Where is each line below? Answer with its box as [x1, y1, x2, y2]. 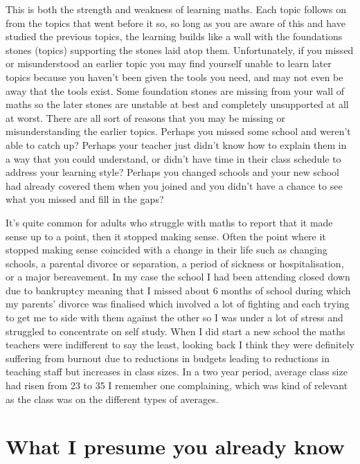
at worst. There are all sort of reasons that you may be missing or [6, 110, 285, 125]
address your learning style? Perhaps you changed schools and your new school [6, 165, 339, 179]
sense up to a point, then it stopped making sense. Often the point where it [6, 229, 326, 243]
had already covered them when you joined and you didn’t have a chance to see [6, 178, 343, 193]
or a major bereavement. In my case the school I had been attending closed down [6, 269, 350, 284]
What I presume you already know [6, 432, 345, 461]
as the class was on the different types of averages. [6, 391, 219, 406]
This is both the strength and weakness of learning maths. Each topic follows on [6, 2, 346, 16]
